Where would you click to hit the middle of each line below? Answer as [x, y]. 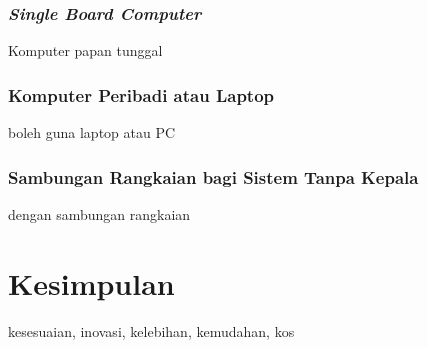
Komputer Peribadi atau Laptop [141, 94]
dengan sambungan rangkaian [99, 213]
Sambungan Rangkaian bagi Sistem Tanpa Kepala [213, 176]
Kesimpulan [91, 282]
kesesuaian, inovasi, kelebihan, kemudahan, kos [151, 330]
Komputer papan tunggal [85, 50]
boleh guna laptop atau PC [92, 132]
